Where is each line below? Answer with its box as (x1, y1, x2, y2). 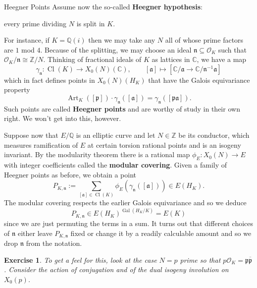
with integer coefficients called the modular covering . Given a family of (4, 159, 227, 170)
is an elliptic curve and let (76, 129, 155, 140)
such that (218, 44, 247, 55)
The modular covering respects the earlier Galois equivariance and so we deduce (4, 197, 247, 208)
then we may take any (88, 35, 155, 45)
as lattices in (152, 54, 190, 64)
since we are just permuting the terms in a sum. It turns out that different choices (4, 218, 254, 228)
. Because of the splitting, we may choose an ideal (40, 44, 192, 55)
